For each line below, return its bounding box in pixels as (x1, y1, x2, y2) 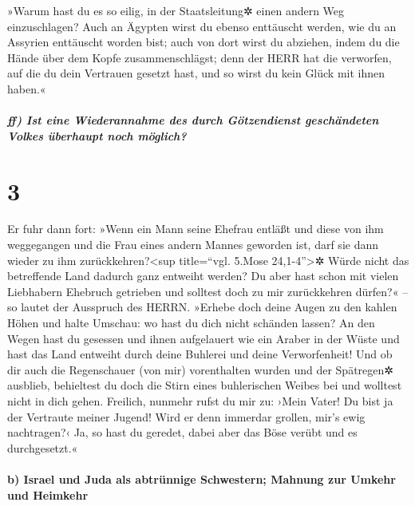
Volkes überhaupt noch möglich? (7, 127, 187, 144)
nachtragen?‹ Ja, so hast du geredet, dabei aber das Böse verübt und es (7, 424, 358, 441)
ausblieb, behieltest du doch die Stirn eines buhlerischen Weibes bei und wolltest (7, 377, 402, 393)
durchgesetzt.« (7, 439, 78, 456)
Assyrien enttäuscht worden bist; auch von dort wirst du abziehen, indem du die (7, 34, 400, 50)
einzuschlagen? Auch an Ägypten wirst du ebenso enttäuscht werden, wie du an (7, 18, 397, 34)
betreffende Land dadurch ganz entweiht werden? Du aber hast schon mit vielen (7, 267, 399, 284)
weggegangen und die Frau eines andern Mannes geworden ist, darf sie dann (7, 236, 379, 253)
